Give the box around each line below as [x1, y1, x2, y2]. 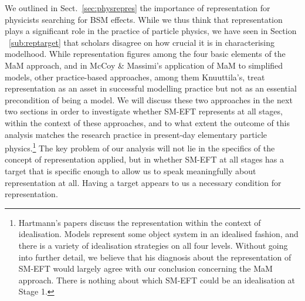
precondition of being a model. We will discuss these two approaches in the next [5, 93, 293, 106]
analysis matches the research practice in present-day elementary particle [5, 128, 267, 140]
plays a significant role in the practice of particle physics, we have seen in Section [5, 25, 297, 37]
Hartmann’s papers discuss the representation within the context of [18, 216, 261, 228]
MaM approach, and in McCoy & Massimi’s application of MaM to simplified [5, 59, 283, 71]
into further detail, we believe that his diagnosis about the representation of [18, 251, 292, 263]
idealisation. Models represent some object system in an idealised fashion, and [18, 228, 299, 240]
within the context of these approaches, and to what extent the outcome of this [5, 116, 290, 128]
